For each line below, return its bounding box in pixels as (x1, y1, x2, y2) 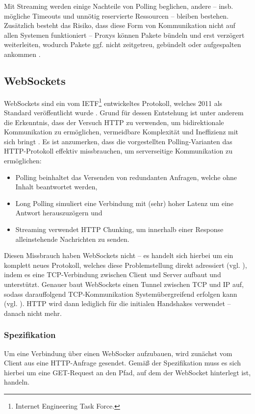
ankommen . (4, 49, 41, 59)
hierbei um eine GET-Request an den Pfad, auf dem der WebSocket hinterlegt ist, (4, 367, 251, 377)
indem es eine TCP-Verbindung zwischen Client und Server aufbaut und (4, 269, 221, 280)
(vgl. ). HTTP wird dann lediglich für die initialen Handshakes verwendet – (4, 298, 231, 309)
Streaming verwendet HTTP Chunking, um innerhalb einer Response (15, 224, 224, 234)
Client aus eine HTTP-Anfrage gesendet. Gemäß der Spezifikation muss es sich (4, 358, 241, 368)
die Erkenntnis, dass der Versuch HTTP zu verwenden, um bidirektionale (4, 117, 224, 127)
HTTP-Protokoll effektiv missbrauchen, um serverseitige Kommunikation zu (4, 146, 232, 156)
